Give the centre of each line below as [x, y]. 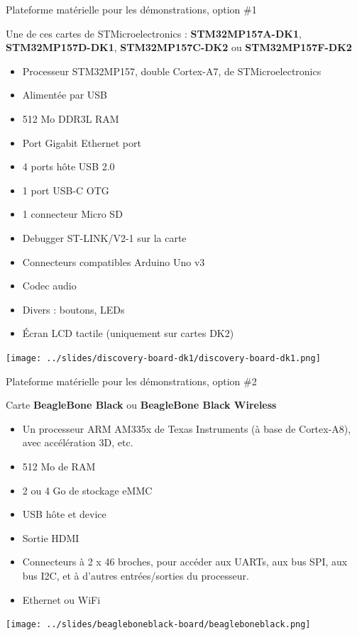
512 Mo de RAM [59, 466]
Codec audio [49, 286]
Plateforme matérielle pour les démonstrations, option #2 [131, 381]
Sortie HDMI [51, 537]
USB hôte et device [64, 514]
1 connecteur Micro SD [72, 214]
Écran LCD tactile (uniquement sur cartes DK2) [128, 333]
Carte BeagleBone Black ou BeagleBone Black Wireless [141, 405]
